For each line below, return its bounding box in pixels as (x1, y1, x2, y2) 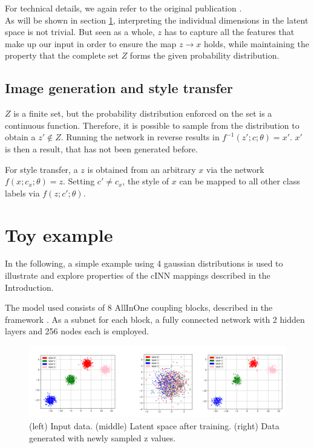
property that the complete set (5, 49, 119, 62)
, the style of (122, 175, 169, 187)
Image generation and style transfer (5, 79, 233, 97)
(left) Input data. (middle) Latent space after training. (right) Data (29, 420, 280, 432)
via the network (206, 163, 264, 175)
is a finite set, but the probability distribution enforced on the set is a (13, 107, 272, 120)
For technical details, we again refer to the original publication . (5, 2, 242, 14)
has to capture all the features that (164, 25, 295, 38)
